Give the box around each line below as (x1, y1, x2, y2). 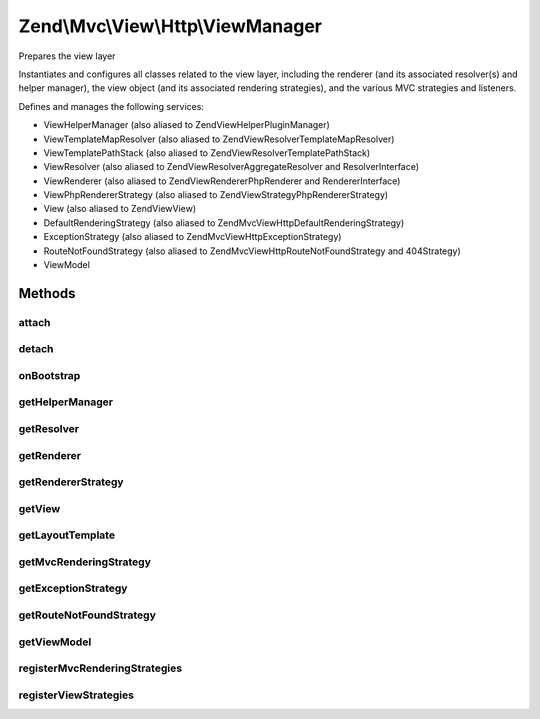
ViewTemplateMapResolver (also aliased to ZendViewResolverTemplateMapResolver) (43, 133, 395, 145)
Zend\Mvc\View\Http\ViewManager (18, 15, 322, 37)
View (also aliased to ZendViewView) (43, 203, 197, 215)
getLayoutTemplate (18, 528, 115, 542)
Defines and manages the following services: (18, 100, 205, 112)
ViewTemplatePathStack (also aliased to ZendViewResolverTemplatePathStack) (43, 146, 371, 159)
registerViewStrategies (18, 688, 135, 702)
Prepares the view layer (18, 50, 116, 62)
